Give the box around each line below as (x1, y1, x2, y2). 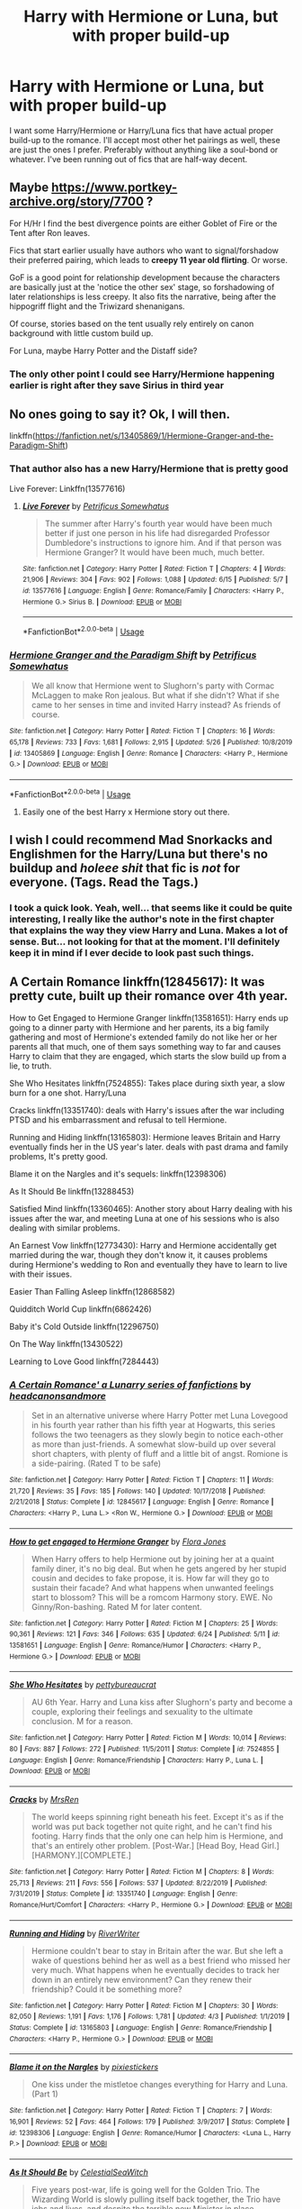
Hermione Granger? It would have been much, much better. (44, 547, 265, 558)
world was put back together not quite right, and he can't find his (31, 1821, 272, 1832)
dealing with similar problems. (9, 1223, 120, 1233)
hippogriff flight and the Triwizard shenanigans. (9, 300, 186, 312)
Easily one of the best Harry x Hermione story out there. (22, 806, 231, 817)
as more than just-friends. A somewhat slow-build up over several (31, 1439, 276, 1450)
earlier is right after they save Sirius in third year (9, 378, 225, 391)
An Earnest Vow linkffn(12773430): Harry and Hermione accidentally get (9, 1240, 277, 1250)
